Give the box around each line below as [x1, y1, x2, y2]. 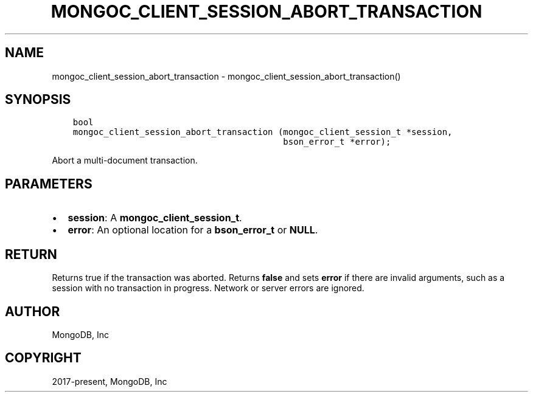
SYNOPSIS [5, 92, 71, 108]
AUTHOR [5, 303, 60, 319]
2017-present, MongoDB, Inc [52, 376, 167, 387]
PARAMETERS [5, 176, 92, 192]
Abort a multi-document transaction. [52, 155, 198, 166]
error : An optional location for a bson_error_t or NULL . [68, 224, 318, 236]
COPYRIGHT [5, 350, 82, 366]
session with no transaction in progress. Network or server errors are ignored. [52, 283, 364, 294]
